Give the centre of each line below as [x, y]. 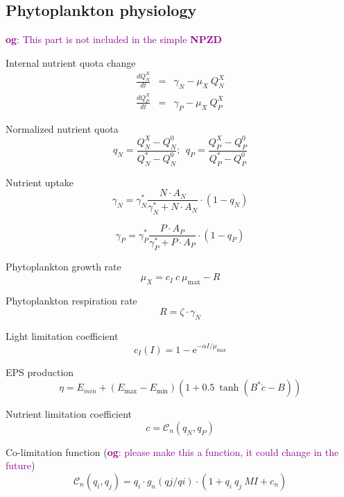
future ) [20, 465]
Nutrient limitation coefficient [69, 414]
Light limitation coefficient [62, 335]
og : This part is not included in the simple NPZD [114, 39]
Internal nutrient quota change [71, 62]
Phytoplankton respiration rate [71, 301]
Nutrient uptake [40, 182]
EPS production [40, 372]
